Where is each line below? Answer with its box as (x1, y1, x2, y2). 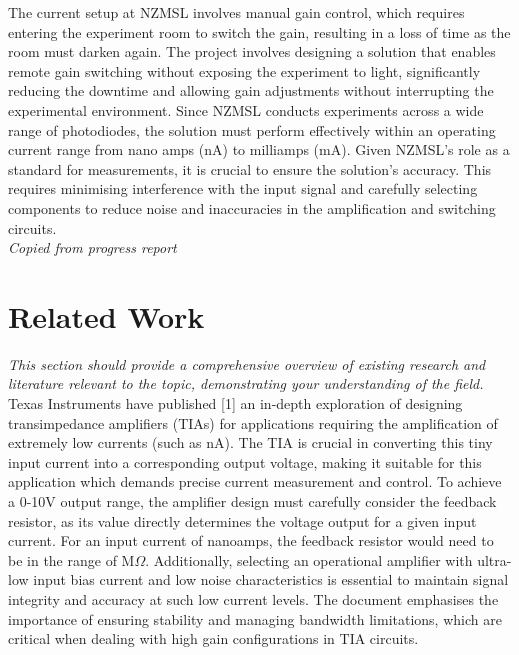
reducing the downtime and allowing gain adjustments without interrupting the (8, 80, 494, 101)
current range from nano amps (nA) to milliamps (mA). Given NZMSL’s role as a (8, 139, 510, 160)
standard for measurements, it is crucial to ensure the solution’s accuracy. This (8, 158, 492, 179)
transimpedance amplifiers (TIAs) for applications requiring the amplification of (8, 412, 498, 433)
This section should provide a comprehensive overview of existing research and (8, 353, 486, 374)
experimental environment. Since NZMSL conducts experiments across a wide (8, 99, 484, 120)
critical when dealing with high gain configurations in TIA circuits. (8, 628, 419, 649)
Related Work (8, 295, 205, 336)
